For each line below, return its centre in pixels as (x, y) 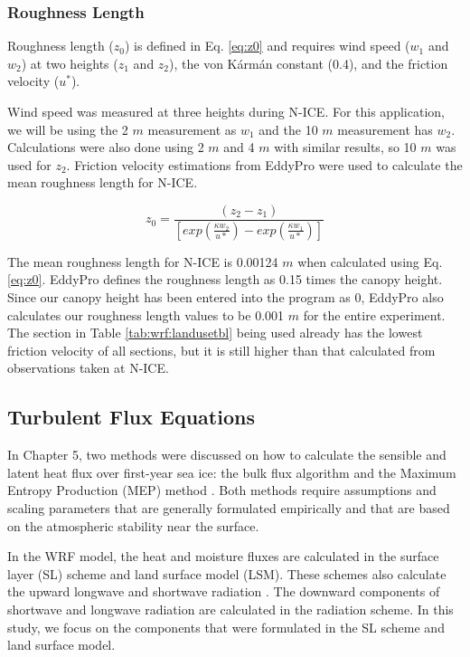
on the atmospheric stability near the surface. (133, 525)
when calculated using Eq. (370, 261)
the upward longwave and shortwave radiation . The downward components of (224, 591)
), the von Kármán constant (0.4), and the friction (309, 63)
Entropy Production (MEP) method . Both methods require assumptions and (222, 490)
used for (29, 164)
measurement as (192, 129)
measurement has (385, 129)
